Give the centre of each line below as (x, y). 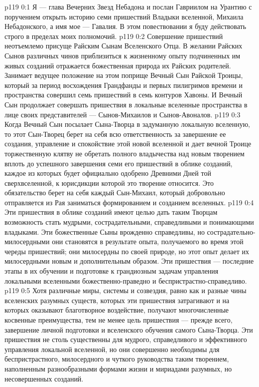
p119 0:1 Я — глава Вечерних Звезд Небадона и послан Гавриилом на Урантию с (128, 6)
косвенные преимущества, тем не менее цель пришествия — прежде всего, (119, 320)
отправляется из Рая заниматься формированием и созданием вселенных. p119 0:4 (129, 202)
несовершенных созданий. (44, 378)
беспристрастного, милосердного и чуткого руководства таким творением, (117, 359)
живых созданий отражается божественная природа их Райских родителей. (118, 65)
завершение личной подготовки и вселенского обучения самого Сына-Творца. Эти (129, 329)
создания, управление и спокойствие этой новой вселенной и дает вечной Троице (128, 144)
